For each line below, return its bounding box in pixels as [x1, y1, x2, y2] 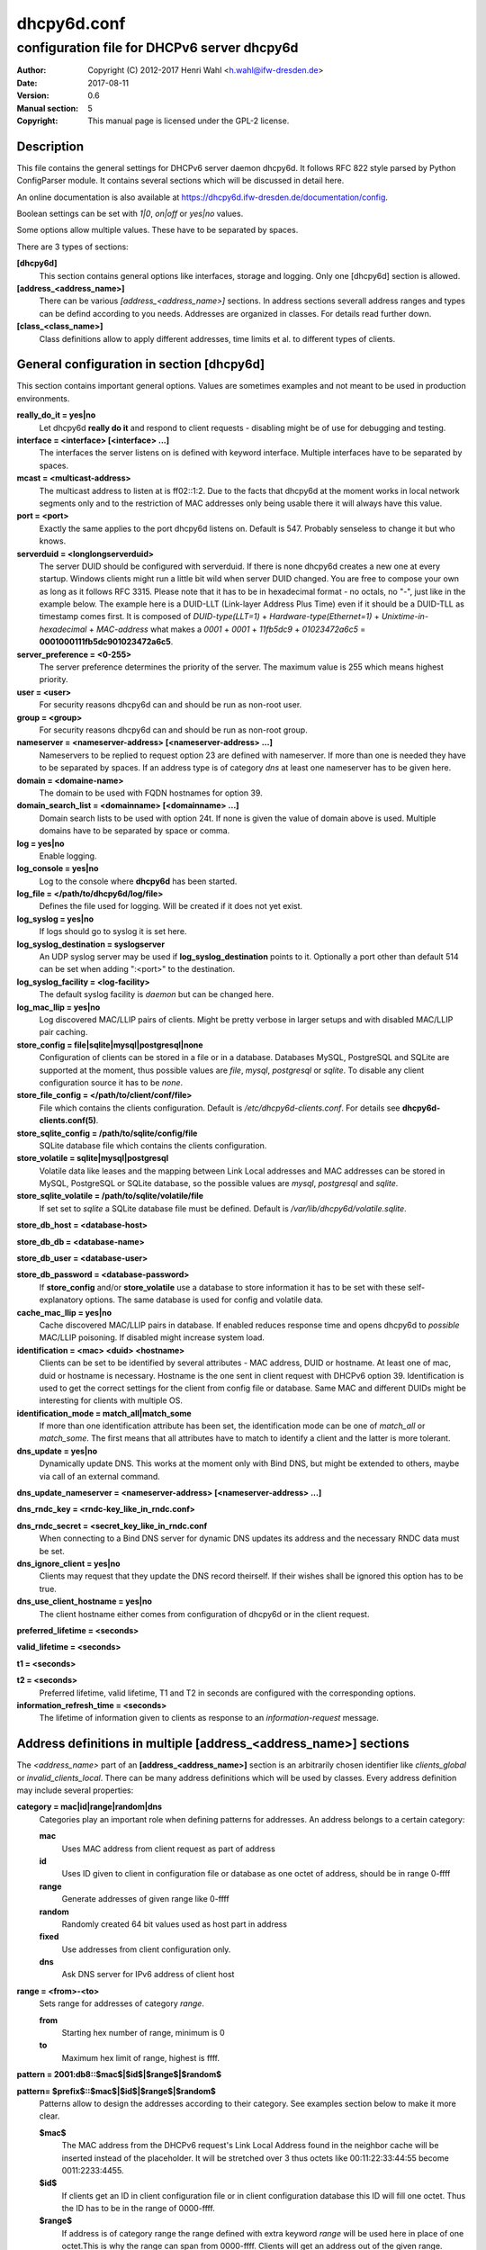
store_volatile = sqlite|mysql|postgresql [16, 1153, 169, 1164]
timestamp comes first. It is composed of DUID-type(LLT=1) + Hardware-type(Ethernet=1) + [39, 611, 380, 622]
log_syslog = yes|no [16, 913, 94, 924]
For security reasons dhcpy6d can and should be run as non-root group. [39, 724, 308, 735]
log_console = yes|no [16, 863, 99, 874]
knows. [39, 535, 67, 546]
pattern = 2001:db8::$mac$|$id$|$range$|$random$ [16, 2069, 222, 2080]
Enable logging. [39, 850, 97, 861]
